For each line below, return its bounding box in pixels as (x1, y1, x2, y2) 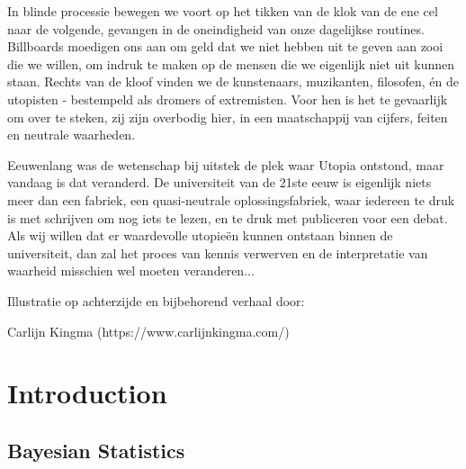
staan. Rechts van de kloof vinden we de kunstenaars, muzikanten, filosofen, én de (7, 72, 459, 91)
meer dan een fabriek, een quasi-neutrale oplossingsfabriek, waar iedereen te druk (7, 190, 455, 209)
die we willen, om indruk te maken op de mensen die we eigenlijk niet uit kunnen (7, 54, 455, 73)
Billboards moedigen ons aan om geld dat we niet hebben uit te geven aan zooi (7, 37, 444, 56)
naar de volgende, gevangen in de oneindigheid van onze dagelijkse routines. (7, 19, 425, 38)
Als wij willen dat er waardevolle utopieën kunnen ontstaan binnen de (7, 226, 393, 245)
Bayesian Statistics (7, 436, 185, 464)
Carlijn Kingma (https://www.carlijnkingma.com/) (7, 321, 290, 340)
